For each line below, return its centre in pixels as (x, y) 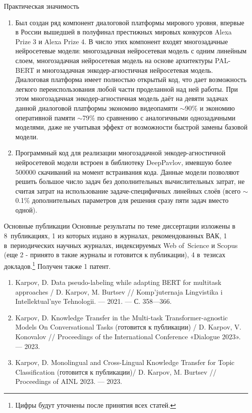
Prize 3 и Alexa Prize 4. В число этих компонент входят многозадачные (122, 41)
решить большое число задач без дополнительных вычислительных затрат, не (130, 181)
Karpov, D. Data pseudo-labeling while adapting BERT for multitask (118, 282)
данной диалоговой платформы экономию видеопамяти (96, 107)
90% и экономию (210, 107)
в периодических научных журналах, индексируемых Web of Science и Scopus (121, 245)
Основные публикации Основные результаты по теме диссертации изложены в (120, 226)
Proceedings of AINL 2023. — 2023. (69, 381)
